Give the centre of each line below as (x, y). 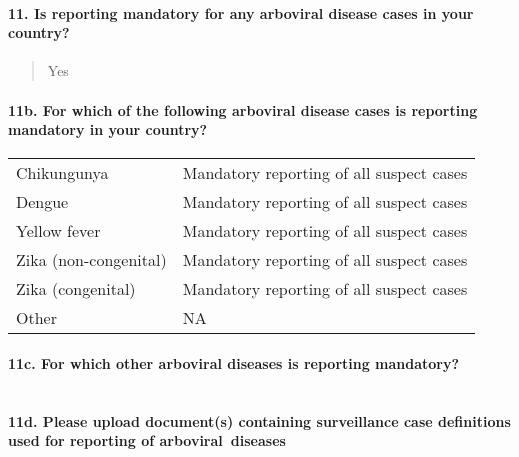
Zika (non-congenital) (91, 260)
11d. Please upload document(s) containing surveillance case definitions (259, 420)
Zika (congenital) (76, 289)
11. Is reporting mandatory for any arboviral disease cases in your (241, 12)
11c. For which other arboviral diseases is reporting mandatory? (234, 362)
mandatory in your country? (108, 129)
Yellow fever (58, 231)
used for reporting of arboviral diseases (147, 440)
